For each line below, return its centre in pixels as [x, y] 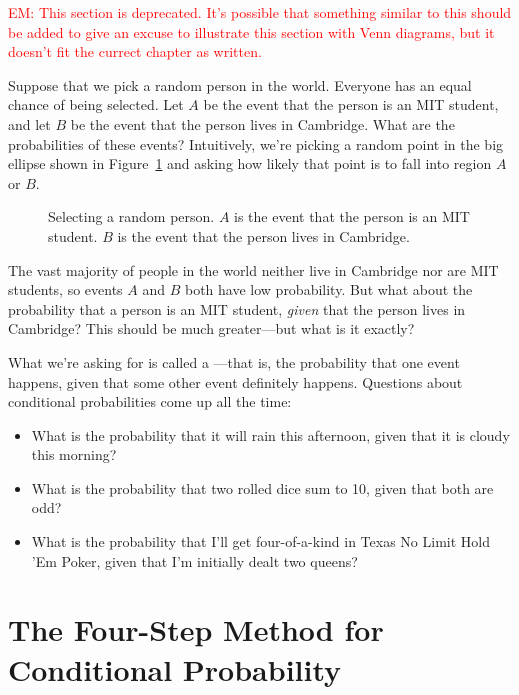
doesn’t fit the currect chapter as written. [135, 51]
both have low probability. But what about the [328, 289]
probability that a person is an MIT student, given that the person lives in [237, 308]
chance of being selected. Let [96, 104]
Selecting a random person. [131, 216]
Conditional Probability [175, 668]
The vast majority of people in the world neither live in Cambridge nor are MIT [253, 269]
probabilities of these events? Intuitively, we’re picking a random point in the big [256, 143]
